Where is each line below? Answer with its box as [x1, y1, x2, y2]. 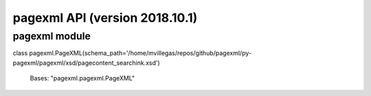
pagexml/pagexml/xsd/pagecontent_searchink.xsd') [12, 59, 161, 67]
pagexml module [12, 30, 91, 42]
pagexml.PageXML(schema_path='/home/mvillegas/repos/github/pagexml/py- [28, 49, 252, 57]
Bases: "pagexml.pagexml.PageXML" [30, 74, 135, 82]
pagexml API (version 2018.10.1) [12, 10, 198, 25]
